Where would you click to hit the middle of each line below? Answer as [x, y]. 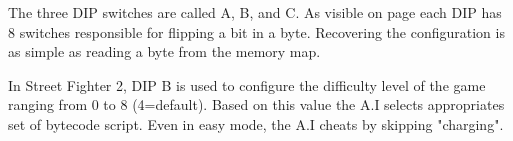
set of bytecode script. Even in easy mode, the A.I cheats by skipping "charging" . [256, 123]
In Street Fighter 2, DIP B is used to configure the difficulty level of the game [247, 84]
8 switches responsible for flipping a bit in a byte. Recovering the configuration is [256, 31]
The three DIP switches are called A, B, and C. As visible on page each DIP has [255, 12]
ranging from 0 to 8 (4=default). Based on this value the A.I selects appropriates [256, 104]
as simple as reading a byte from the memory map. [164, 51]
